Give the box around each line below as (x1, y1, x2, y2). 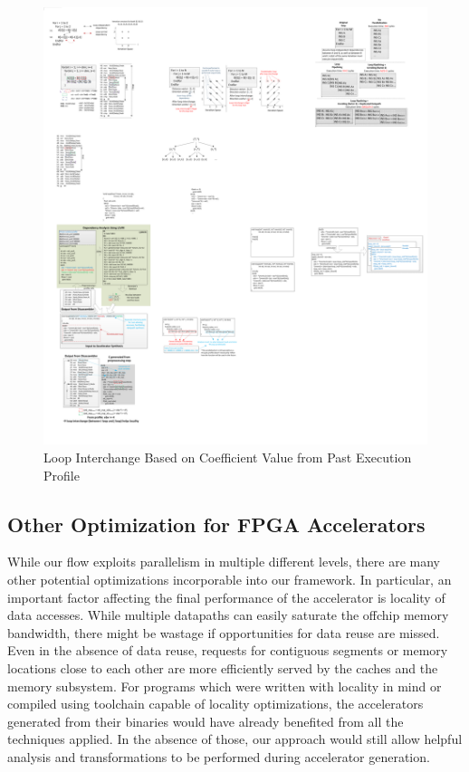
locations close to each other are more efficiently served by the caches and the (7, 659, 438, 678)
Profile (43, 465, 80, 484)
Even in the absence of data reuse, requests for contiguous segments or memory (7, 641, 448, 660)
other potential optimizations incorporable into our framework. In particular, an (7, 570, 452, 589)
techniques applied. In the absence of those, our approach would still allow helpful (7, 729, 463, 748)
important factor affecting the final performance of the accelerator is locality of (7, 587, 445, 606)
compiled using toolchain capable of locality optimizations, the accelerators (7, 694, 424, 713)
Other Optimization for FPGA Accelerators (7, 510, 426, 538)
